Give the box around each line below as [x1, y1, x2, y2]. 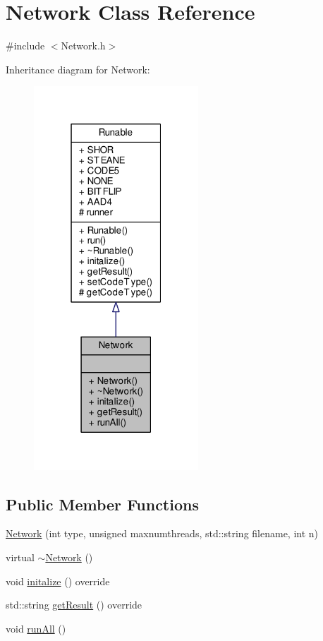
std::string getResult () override [6, 597, 142, 612]
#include [6, 38, 45, 53]
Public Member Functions [6, 493, 199, 515]
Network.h [61, 38, 106, 53]
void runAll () [6, 621, 66, 635]
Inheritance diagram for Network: [6, 61, 150, 76]
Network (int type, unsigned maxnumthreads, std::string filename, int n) [6, 526, 319, 541]
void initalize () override [6, 573, 110, 588]
